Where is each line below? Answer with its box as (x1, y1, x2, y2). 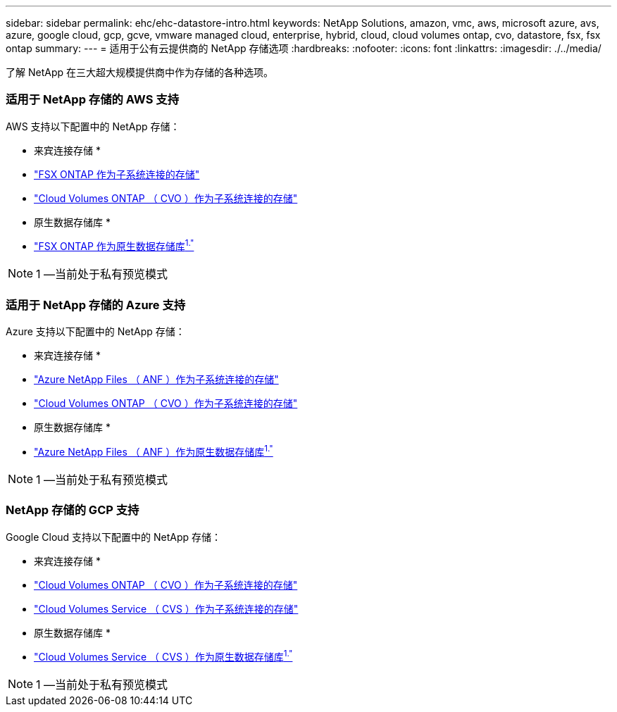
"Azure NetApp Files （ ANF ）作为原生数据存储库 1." (34, 444, 273, 458)
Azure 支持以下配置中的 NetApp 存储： (6, 325, 185, 338)
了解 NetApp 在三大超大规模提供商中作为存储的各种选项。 (6, 66, 273, 78)
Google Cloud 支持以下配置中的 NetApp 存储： (6, 530, 222, 543)
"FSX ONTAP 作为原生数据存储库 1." (34, 238, 194, 253)
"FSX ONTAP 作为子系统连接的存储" (34, 168, 200, 180)
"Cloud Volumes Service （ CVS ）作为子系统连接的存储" (34, 602, 299, 615)
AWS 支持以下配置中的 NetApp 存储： (6, 120, 180, 132)
